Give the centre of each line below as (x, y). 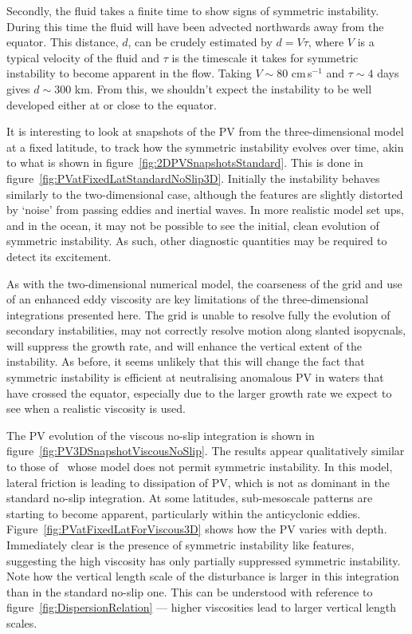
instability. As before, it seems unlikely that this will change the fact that (186, 361)
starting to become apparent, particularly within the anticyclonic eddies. (184, 513)
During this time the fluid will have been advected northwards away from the (195, 26)
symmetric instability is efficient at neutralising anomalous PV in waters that (195, 377)
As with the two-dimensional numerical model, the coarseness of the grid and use (204, 283)
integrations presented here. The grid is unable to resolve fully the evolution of (198, 314)
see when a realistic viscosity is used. (96, 408)
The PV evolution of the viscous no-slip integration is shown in (161, 435)
